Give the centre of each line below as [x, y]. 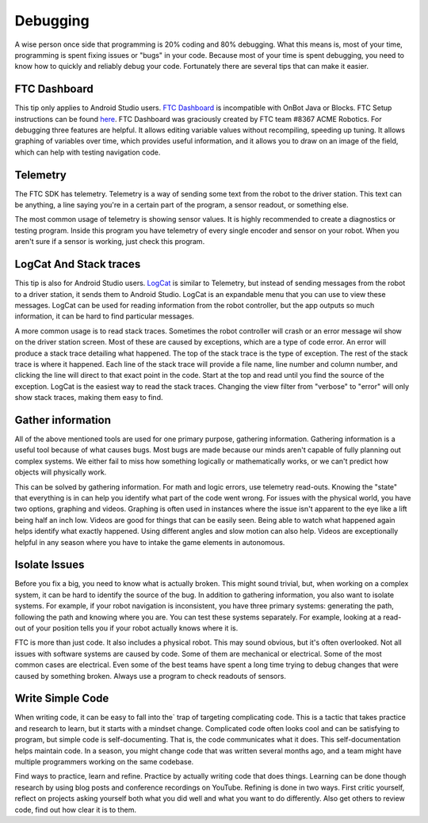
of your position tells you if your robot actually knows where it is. [133, 628]
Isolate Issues [50, 565]
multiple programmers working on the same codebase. [104, 762]
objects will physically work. [61, 472]
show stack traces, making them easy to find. [89, 398]
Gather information [63, 420]
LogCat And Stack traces [78, 264]
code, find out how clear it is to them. [75, 810]
